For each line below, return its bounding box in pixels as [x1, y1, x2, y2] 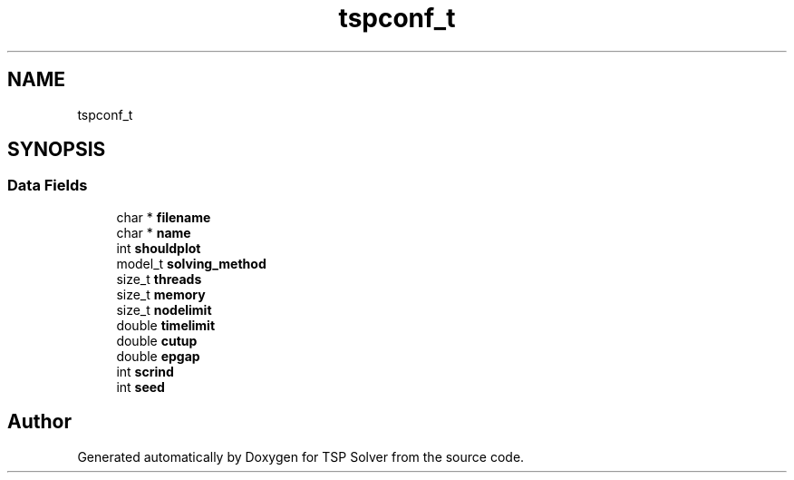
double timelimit [116, 317, 216, 333]
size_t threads [116, 270, 202, 287]
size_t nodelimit [116, 301, 212, 318]
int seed [116, 378, 165, 395]
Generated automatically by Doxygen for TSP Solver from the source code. [77, 448, 525, 465]
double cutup [116, 332, 198, 348]
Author [7, 410, 72, 434]
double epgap [116, 348, 200, 364]
